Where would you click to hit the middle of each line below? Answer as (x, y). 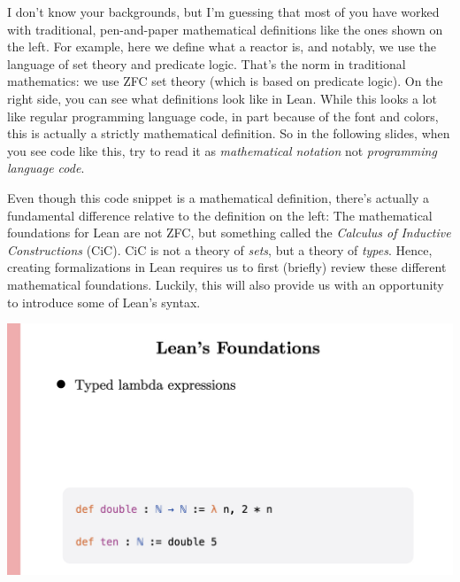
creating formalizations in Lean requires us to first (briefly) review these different (227, 267)
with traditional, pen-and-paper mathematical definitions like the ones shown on (225, 29)
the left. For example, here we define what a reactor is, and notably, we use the (222, 47)
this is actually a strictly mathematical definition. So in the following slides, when (229, 133)
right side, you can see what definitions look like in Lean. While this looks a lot (222, 98)
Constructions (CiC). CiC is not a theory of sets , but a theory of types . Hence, (220, 249)
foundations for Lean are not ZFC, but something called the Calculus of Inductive (229, 233)
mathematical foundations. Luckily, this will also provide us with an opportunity (226, 284)
